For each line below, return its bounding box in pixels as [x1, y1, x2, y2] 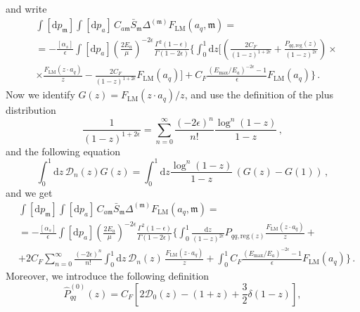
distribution [6, 103, 56, 117]
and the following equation [6, 143, 120, 158]
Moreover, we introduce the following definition [6, 268, 210, 282]
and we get [6, 185, 53, 200]
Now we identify [6, 87, 75, 102]
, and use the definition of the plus [184, 87, 333, 102]
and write [6, 1, 47, 15]
